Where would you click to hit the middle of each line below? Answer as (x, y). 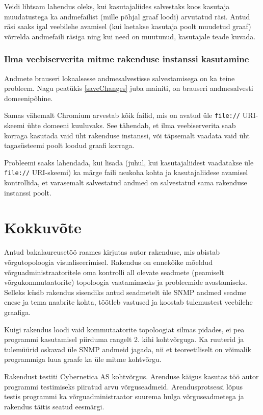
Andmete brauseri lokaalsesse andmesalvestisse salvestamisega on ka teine (120, 78)
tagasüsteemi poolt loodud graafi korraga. (69, 145)
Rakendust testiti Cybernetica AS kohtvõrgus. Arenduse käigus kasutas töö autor (131, 376)
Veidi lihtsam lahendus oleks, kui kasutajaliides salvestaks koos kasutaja (117, 6)
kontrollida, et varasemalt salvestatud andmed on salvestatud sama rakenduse (126, 182)
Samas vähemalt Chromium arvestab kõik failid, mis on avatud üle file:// (122, 115)
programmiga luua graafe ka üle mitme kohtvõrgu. (83, 359)
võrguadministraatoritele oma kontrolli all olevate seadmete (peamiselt (114, 272)
